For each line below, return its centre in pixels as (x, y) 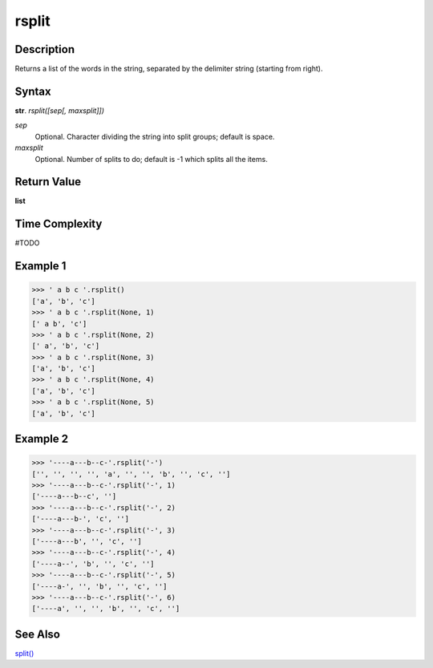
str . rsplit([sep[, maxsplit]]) (59, 110)
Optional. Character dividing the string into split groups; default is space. (155, 136)
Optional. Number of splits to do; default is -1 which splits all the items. (151, 159)
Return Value (48, 182)
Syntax (33, 91)
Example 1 (40, 266)
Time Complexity (59, 224)
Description (45, 49)
